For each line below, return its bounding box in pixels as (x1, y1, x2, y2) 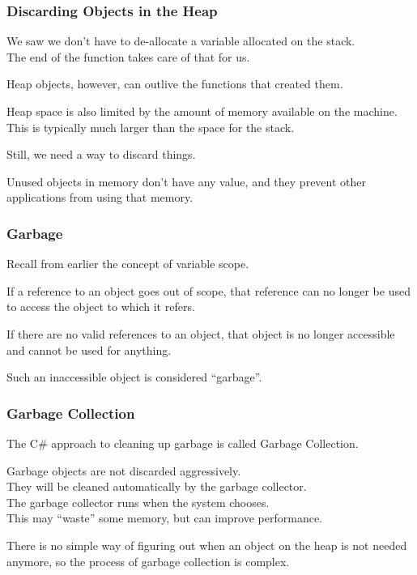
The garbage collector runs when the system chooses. (6, 493, 270, 510)
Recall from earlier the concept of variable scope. (6, 255, 249, 272)
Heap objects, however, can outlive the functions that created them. (6, 75, 343, 92)
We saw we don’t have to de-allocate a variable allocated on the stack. (6, 32, 355, 49)
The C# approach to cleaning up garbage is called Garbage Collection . (6, 434, 359, 451)
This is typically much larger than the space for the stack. (6, 118, 295, 135)
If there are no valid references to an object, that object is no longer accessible (6, 325, 395, 342)
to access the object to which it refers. (6, 298, 195, 315)
